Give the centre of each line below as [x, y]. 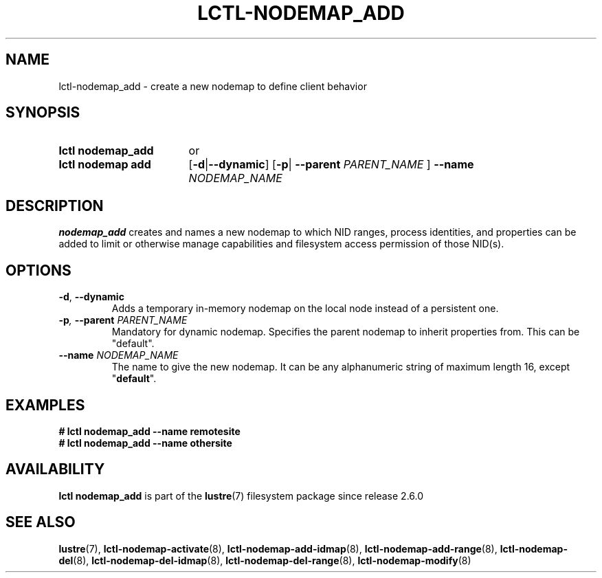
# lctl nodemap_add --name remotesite [149, 431]
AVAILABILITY [55, 469]
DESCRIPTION [55, 205]
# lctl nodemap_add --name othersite [145, 443]
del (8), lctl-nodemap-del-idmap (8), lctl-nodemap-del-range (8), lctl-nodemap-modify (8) [265, 560]
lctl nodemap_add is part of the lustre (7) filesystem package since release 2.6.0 [241, 496]
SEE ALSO [41, 522]
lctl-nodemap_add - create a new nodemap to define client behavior [213, 86]
